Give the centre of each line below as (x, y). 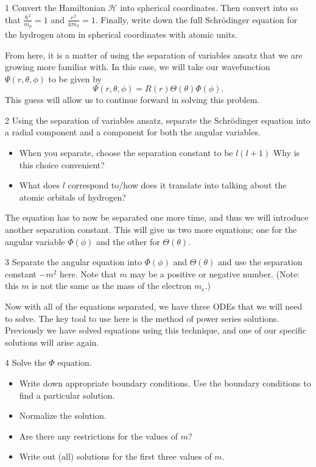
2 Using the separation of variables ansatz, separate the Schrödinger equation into (158, 120)
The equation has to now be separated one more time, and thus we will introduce (157, 217)
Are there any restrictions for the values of (98, 436)
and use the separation (260, 262)
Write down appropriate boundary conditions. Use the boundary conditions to (165, 383)
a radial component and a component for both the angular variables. (133, 132)
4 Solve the (26, 362)
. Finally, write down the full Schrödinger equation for (196, 19)
